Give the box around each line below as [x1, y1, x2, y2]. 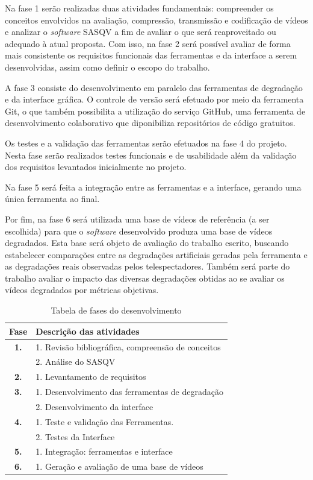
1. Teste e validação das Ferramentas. [36, 415, 174, 428]
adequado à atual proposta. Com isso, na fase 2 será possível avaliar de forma [5, 37, 291, 49]
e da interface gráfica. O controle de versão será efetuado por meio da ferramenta [5, 93, 304, 106]
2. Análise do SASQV [36, 355, 116, 368]
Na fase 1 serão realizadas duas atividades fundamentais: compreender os [5, 2, 274, 14]
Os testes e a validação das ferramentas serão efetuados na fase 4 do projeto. [5, 136, 287, 149]
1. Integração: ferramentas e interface [36, 445, 173, 458]
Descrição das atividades [36, 324, 140, 337]
